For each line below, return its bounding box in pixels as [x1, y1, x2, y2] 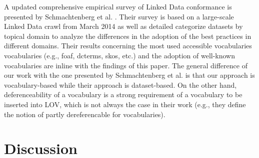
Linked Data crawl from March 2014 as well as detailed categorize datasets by [4, 21, 243, 31]
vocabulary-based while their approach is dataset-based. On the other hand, [4, 79, 237, 90]
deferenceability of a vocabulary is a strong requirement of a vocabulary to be [4, 89, 242, 100]
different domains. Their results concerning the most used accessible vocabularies [4, 40, 252, 51]
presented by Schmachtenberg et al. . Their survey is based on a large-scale [4, 11, 234, 21]
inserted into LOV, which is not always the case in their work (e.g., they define [4, 99, 246, 109]
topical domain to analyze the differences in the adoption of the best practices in [4, 30, 251, 41]
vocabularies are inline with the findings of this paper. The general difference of [4, 60, 247, 70]
